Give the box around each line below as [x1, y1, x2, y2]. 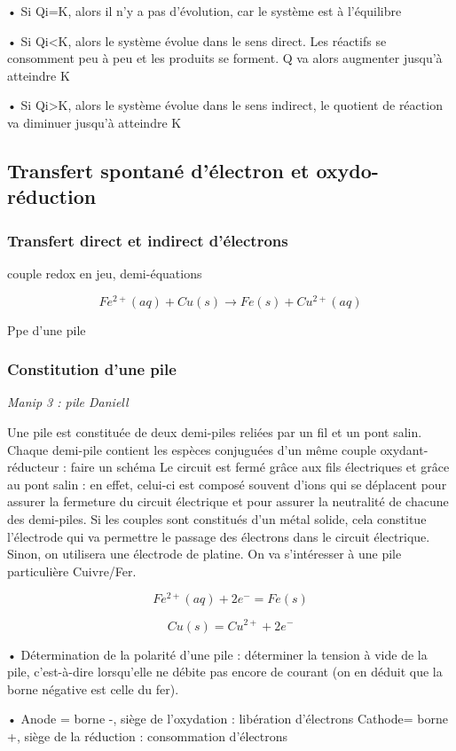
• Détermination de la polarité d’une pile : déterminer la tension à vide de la [7, 645, 428, 663]
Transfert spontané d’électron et [7, 156, 310, 184]
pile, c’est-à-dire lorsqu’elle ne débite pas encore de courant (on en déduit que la [7, 662, 443, 681]
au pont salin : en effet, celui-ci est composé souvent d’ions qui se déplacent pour [7, 474, 447, 493]
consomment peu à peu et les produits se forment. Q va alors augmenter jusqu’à [7, 49, 443, 67]
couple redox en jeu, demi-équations [7, 263, 202, 282]
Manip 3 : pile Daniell [7, 393, 129, 411]
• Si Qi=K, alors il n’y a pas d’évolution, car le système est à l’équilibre [7, 2, 402, 20]
